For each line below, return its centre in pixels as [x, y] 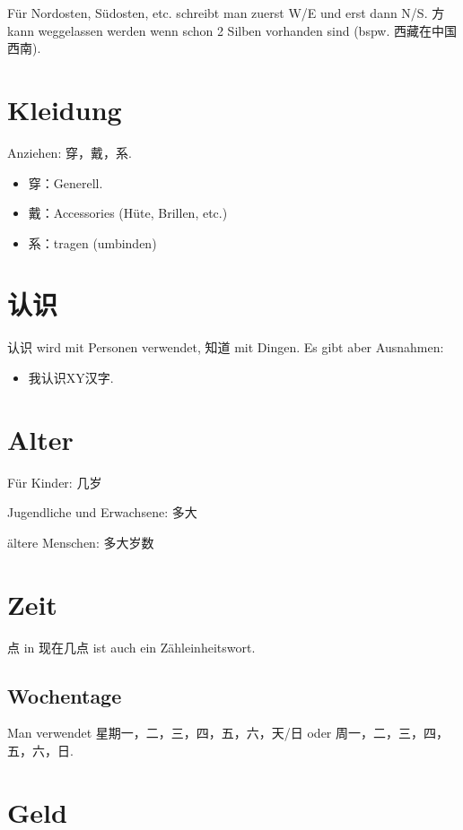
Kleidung [65, 109]
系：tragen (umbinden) [92, 242]
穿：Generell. [66, 182]
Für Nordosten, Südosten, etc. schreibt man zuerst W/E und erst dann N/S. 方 [226, 13]
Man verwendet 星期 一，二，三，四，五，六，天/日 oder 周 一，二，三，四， [228, 733]
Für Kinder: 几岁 [55, 482]
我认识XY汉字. [71, 377]
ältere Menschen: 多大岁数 [81, 542]
